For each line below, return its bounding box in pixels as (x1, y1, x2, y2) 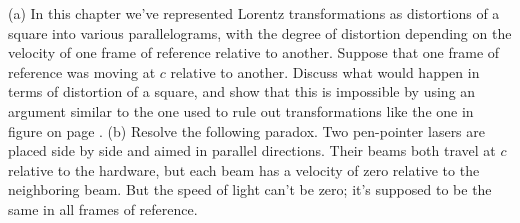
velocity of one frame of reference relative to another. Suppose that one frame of (8, 42, 500, 63)
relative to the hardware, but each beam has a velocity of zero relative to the (8, 159, 480, 180)
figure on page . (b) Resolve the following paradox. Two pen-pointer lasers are (8, 120, 486, 141)
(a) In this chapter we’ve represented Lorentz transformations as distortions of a (8, 3, 500, 23)
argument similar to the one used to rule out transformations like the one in (8, 100, 474, 121)
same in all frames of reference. (8, 198, 198, 219)
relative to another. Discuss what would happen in (170, 61, 480, 82)
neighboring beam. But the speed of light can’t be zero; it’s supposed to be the (8, 179, 492, 200)
